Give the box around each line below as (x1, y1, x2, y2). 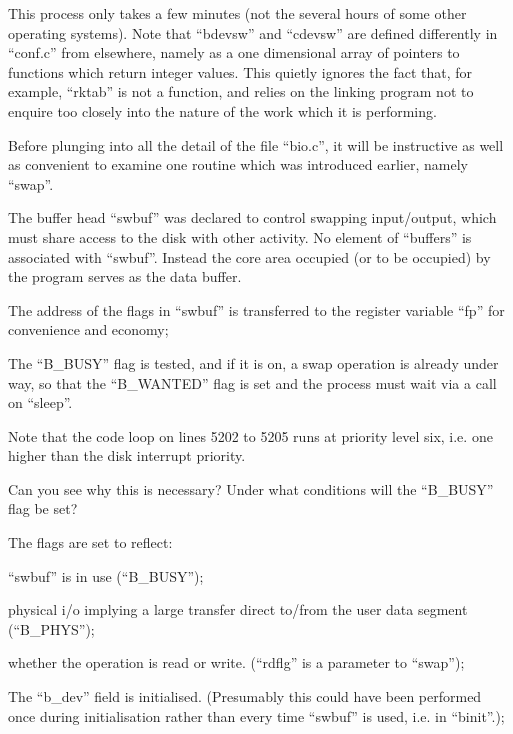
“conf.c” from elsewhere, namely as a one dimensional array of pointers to (8, 42, 460, 63)
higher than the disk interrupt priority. (8, 445, 246, 466)
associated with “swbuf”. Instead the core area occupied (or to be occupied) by (8, 246, 491, 267)
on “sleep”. (8, 392, 73, 413)
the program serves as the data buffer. (8, 266, 242, 287)
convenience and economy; (8, 319, 169, 340)
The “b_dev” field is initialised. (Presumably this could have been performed (8, 686, 482, 707)
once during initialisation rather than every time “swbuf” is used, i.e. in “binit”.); (8, 705, 505, 726)
